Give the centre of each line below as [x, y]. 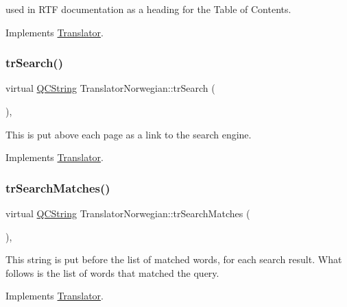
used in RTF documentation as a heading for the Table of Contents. [148, 9]
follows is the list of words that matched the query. [112, 272]
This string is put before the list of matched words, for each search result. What [174, 259]
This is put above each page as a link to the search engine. [129, 134]
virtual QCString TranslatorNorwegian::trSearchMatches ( [128, 213]
